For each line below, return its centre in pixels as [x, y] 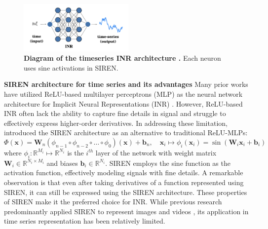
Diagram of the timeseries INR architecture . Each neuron [122, 58]
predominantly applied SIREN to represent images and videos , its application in [126, 211]
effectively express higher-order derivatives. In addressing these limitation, [116, 123]
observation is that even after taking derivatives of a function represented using [124, 182]
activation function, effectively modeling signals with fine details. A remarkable [124, 172]
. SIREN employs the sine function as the [168, 163]
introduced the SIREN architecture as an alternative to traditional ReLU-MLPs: [126, 133]
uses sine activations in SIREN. [71, 67]
